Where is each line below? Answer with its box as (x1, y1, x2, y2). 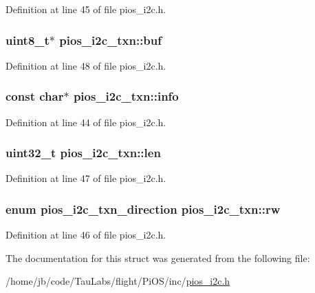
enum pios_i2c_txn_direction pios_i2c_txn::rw (6, 200, 281, 217)
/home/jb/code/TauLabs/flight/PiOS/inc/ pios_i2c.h (6, 274, 230, 288)
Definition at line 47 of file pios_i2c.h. (6, 171, 166, 185)
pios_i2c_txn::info (73, 88, 179, 105)
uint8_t (6, 31, 50, 48)
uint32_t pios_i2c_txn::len (6, 144, 161, 161)
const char (6, 88, 64, 105)
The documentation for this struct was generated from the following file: (6, 250, 310, 265)
